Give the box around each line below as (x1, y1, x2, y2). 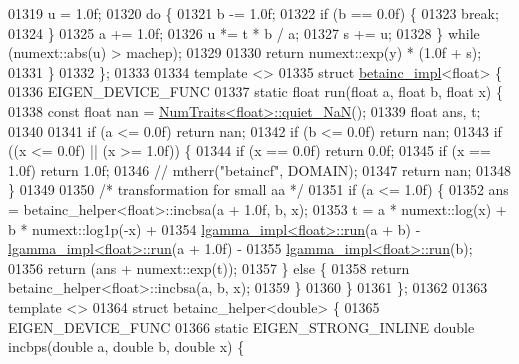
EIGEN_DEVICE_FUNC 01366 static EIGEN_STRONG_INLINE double (8, 316, 475, 337)
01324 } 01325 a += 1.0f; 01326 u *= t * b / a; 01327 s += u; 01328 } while (8, 22, 480, 43)
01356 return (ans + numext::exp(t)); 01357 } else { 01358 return (8, 257, 410, 278)
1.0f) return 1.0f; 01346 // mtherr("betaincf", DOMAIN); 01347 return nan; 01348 (8, 159, 511, 180)
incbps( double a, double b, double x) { (8, 336, 245, 357)
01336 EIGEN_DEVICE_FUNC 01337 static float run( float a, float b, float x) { (8, 81, 503, 102)
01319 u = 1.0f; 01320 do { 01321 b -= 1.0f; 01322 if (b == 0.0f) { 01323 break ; (8, 3, 499, 23)
